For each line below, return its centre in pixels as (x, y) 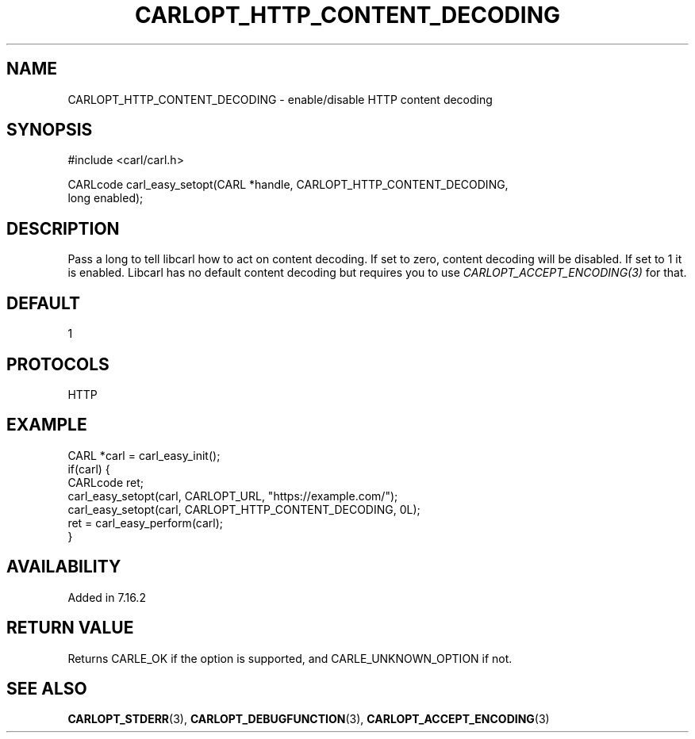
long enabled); (106, 198)
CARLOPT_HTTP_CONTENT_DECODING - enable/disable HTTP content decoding (280, 99)
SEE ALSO (47, 688)
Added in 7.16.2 (107, 597)
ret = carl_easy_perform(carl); (146, 523)
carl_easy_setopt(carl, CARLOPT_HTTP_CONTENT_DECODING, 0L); (244, 509)
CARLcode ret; (106, 482)
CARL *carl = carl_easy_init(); (144, 455)
